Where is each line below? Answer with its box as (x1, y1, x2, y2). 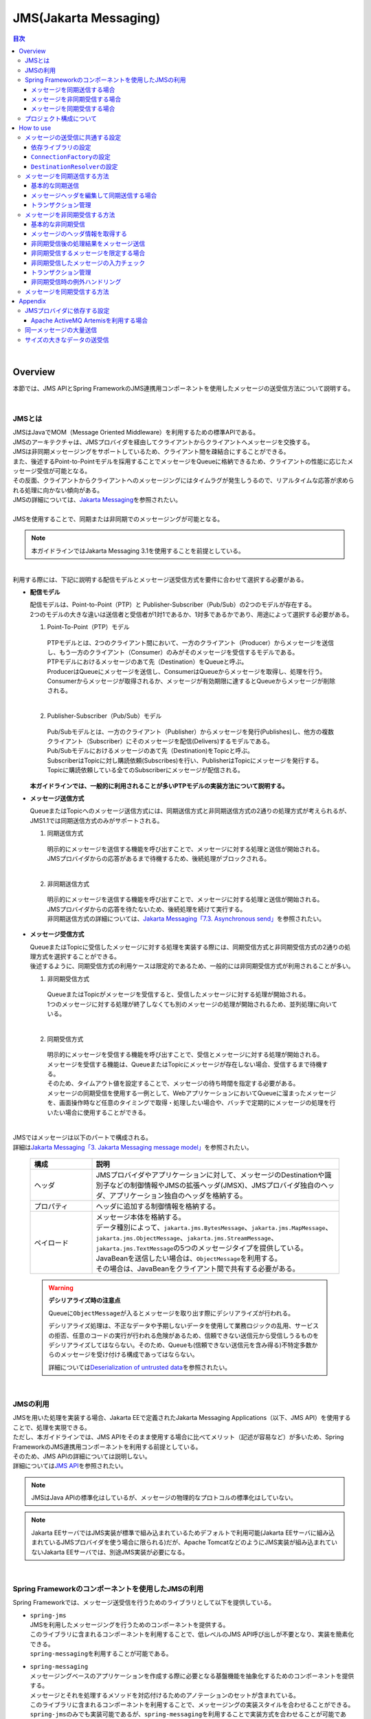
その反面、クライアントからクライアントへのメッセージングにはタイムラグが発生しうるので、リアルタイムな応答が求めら (12, 477, 355, 485)
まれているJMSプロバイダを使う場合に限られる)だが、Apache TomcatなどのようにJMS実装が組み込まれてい (31, 1538, 338, 1546)
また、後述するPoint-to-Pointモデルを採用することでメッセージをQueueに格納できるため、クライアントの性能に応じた (12, 457, 348, 466)
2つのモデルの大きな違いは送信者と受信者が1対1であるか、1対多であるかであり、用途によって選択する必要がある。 (30, 610, 353, 618)
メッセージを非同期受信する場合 (31, 95, 122, 103)
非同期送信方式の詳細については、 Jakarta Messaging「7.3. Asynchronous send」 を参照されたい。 (47, 915, 326, 923)
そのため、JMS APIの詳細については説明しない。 (12, 1452, 151, 1460)
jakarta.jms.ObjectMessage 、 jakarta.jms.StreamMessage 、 (95, 1233, 278, 1242)
